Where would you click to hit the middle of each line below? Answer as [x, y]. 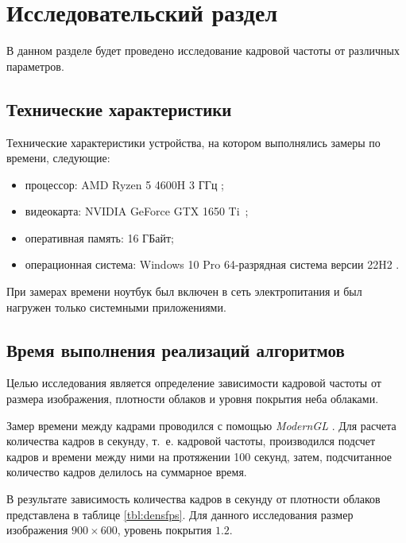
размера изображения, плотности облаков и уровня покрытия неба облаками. [193, 399]
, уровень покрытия [164, 530]
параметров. [35, 66]
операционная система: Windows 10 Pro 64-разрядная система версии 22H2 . [212, 264]
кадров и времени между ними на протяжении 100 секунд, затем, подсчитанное [199, 456]
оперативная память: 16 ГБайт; [99, 237]
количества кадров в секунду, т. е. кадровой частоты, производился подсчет [191, 441]
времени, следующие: [58, 158]
